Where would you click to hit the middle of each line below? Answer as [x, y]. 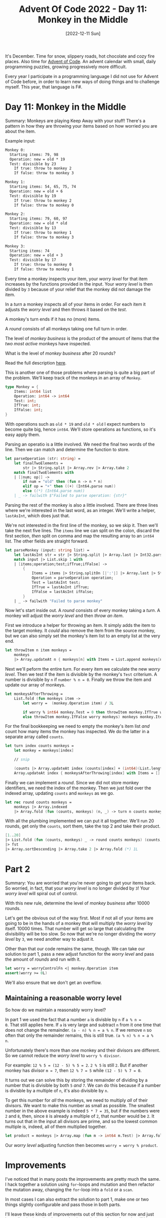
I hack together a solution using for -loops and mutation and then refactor [80, 1184]
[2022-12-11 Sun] [83, 33]
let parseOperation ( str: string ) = [43, 458]
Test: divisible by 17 [33, 260]
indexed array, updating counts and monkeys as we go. [60, 793]
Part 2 [18, 869]
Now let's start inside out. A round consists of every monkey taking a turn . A [83, 610]
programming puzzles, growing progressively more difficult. [66, 67]
